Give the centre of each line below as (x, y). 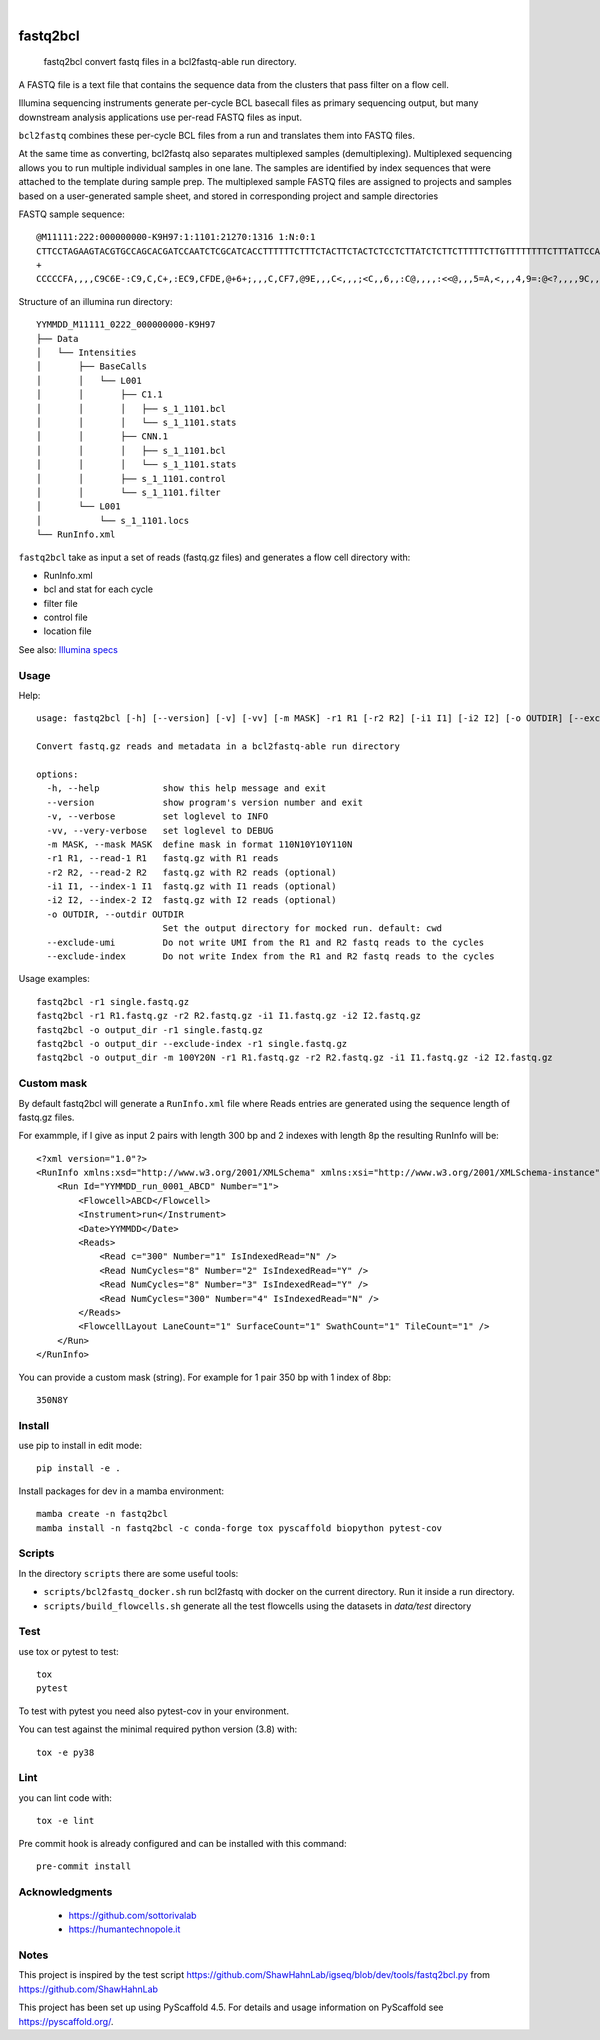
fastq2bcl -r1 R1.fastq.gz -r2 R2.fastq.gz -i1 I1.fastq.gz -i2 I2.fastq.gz (229, 1016)
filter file (61, 603)
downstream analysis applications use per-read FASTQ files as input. (160, 117)
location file (67, 631)
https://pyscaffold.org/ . (66, 2021)
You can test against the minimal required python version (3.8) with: (158, 1729)
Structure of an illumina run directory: (96, 301)
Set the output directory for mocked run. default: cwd (302, 928)
